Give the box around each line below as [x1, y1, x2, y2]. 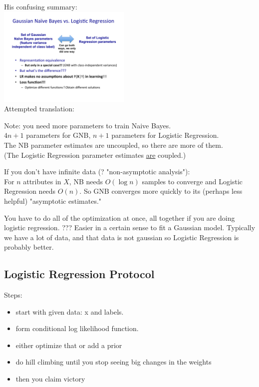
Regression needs [4, 186, 56, 196]
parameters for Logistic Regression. [111, 130, 219, 140]
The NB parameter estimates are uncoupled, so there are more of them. [4, 139, 223, 150]
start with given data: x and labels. [15, 306, 124, 317]
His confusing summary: [4, 1, 77, 11]
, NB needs [69, 176, 103, 186]
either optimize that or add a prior [15, 340, 122, 350]
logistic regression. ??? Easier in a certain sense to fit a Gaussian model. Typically [4, 222, 256, 233]
